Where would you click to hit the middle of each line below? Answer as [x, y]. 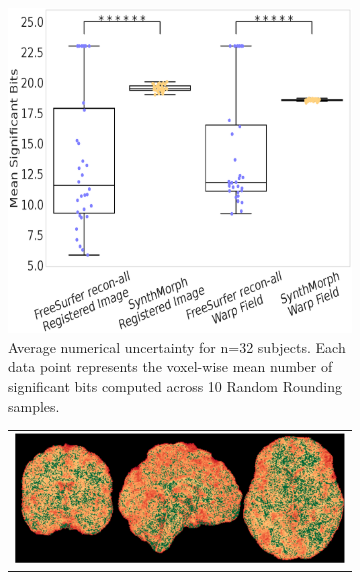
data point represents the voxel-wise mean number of [170, 366]
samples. [34, 405]
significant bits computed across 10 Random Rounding [175, 385]
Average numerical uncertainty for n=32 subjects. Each [177, 346]
